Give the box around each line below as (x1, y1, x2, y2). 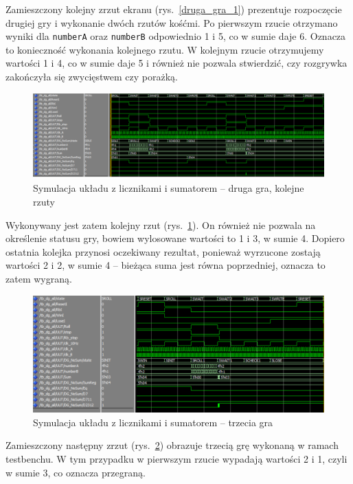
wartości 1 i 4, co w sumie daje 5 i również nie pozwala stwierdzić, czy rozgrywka (5, 56, 348, 70)
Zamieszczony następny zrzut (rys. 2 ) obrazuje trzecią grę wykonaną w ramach (5, 438, 339, 452)
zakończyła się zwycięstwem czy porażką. (5, 69, 178, 84)
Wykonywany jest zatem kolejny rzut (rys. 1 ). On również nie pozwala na (5, 217, 316, 232)
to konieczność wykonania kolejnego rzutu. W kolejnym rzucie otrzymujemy (5, 42, 324, 56)
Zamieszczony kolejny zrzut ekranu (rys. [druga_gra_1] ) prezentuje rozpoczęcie (5, 2, 342, 16)
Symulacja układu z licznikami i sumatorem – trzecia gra (33, 415, 273, 429)
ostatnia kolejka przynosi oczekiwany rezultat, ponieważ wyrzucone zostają (5, 244, 321, 258)
